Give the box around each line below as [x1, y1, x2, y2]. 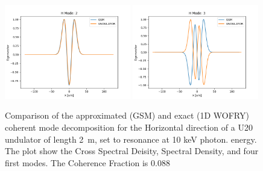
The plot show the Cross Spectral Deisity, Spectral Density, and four [5, 145, 259, 157]
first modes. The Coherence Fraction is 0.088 [5, 156, 170, 169]
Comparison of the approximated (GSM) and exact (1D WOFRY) [5, 109, 249, 122]
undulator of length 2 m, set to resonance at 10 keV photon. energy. [5, 132, 257, 145]
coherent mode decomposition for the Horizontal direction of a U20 [5, 121, 253, 133]
